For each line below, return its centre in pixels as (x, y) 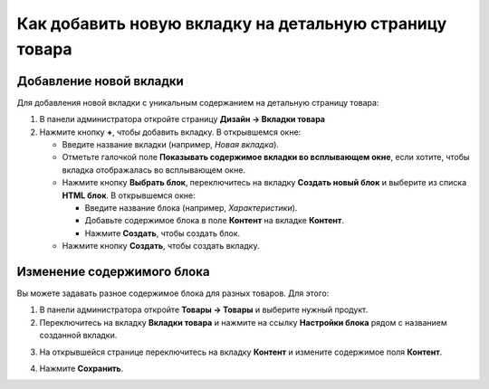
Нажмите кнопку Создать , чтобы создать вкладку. (161, 246)
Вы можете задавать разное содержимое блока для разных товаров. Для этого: (173, 293)
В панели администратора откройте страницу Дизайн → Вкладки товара (182, 119)
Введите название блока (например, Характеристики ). (191, 207)
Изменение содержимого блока (113, 271)
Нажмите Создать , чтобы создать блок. (163, 233)
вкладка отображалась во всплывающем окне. (154, 170)
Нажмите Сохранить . (81, 369)
